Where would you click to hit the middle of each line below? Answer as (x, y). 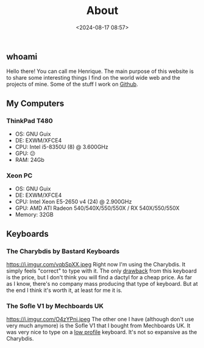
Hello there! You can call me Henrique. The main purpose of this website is (100, 71)
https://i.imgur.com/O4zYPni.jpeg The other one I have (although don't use (100, 319)
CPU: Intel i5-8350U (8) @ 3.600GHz (62, 147)
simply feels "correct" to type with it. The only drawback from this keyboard (101, 271)
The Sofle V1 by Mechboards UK (55, 306)
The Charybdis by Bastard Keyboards (63, 251)
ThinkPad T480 (30, 120)
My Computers (35, 103)
